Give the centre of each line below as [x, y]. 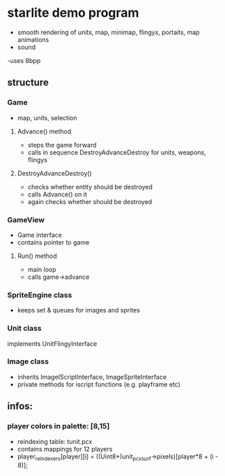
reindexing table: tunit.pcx [55, 441]
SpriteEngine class [40, 295]
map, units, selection [47, 117]
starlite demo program [73, 13]
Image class [28, 361]
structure [28, 83]
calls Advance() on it [57, 194]
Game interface [40, 235]
